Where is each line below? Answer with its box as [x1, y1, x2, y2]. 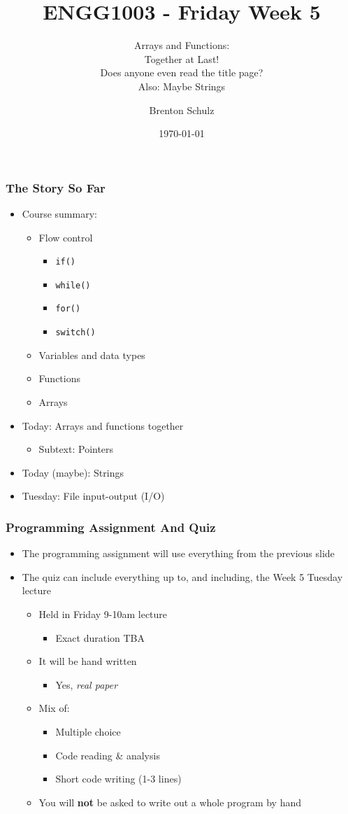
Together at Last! [144, 51, 219, 66]
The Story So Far [6, 178, 106, 196]
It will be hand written [38, 654, 137, 668]
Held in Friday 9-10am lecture [38, 606, 168, 621]
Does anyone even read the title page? [100, 65, 263, 80]
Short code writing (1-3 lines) [55, 771, 182, 786]
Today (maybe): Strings [22, 465, 124, 479]
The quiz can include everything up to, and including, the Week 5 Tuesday [22, 569, 343, 584]
